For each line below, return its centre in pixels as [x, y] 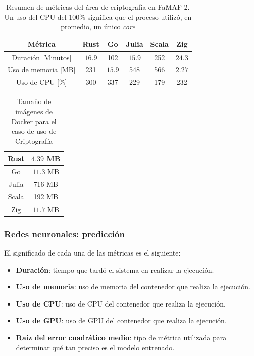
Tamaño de [34, 101]
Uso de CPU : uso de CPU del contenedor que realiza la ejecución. [121, 303]
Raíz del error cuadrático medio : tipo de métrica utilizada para [121, 338]
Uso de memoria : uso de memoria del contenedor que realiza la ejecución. [133, 287]
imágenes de [34, 111]
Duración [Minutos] [42, 57]
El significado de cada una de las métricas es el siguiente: [92, 253]
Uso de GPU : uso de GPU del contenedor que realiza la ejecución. [121, 320]
